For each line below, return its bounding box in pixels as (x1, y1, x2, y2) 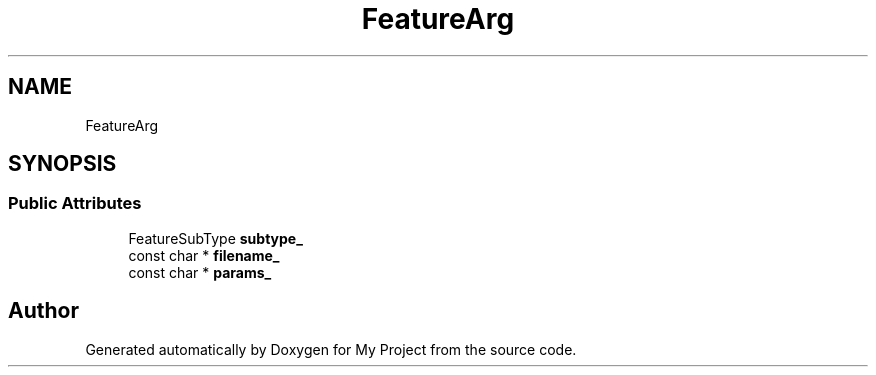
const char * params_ (128, 263, 272, 281)
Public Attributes (8, 193, 142, 214)
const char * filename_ (128, 246, 280, 264)
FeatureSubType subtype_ (128, 229, 303, 247)
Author (8, 298, 79, 324)
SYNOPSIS (8, 151, 117, 177)
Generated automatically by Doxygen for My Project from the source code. (85, 340, 577, 358)
